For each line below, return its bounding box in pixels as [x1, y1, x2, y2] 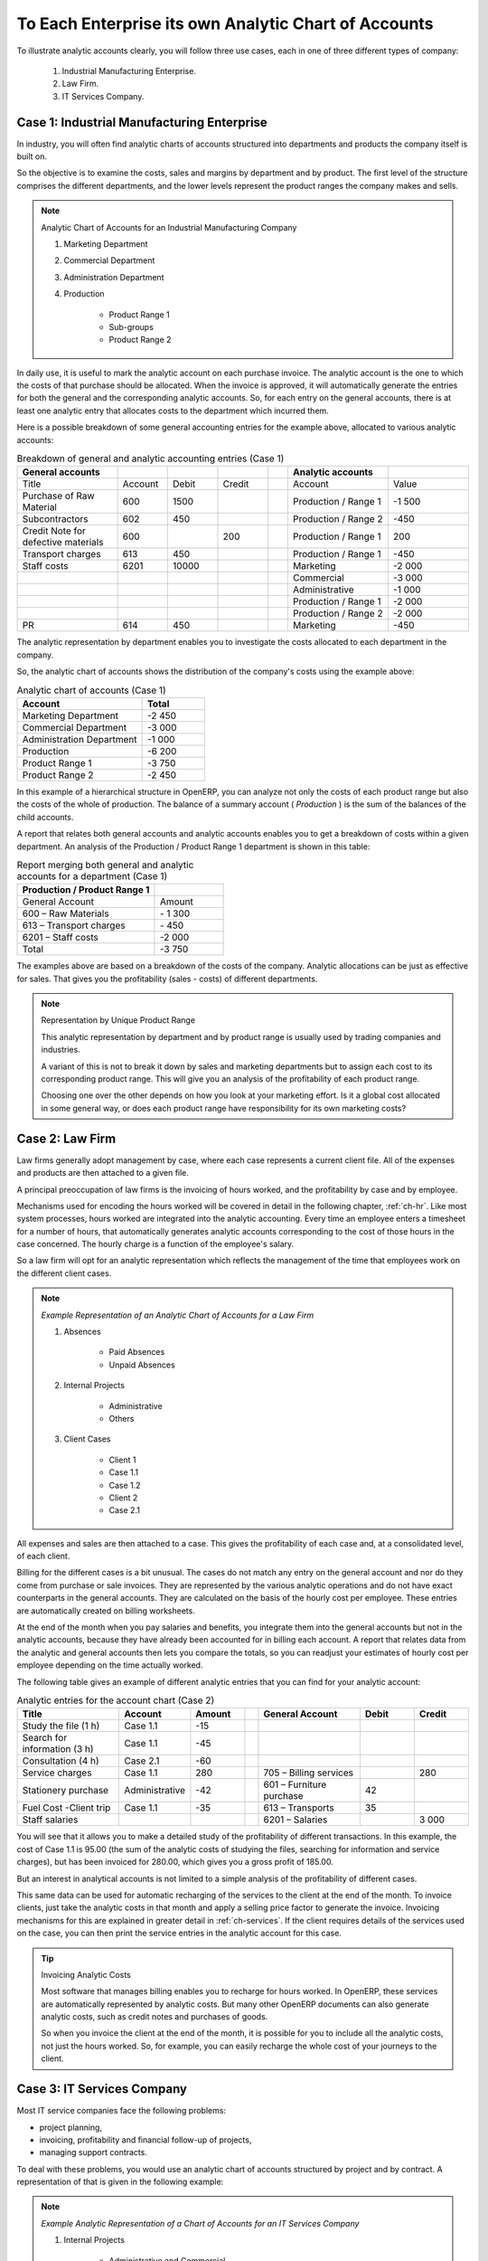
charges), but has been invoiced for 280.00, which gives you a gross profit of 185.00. [16, 1857, 333, 1868]
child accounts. [16, 811, 74, 822]
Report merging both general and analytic [16, 859, 194, 872]
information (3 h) [22, 1743, 94, 1755]
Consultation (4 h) [22, 1755, 99, 1767]
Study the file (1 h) [22, 1719, 100, 1732]
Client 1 [108, 1454, 136, 1465]
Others [108, 1413, 135, 1424]
